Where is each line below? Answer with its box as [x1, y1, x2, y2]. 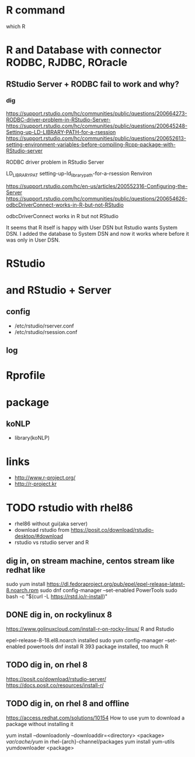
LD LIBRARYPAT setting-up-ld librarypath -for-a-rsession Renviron [6, 170, 152, 178]
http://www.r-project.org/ [14, 474, 76, 481]
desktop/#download [14, 533, 63, 540]
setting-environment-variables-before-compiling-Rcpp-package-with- [6, 141, 176, 148]
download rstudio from [14, 527, 70, 534]
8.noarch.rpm [6, 587, 39, 594]
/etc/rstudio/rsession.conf [14, 328, 78, 335]
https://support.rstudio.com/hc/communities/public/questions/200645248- [6, 122, 188, 129]
